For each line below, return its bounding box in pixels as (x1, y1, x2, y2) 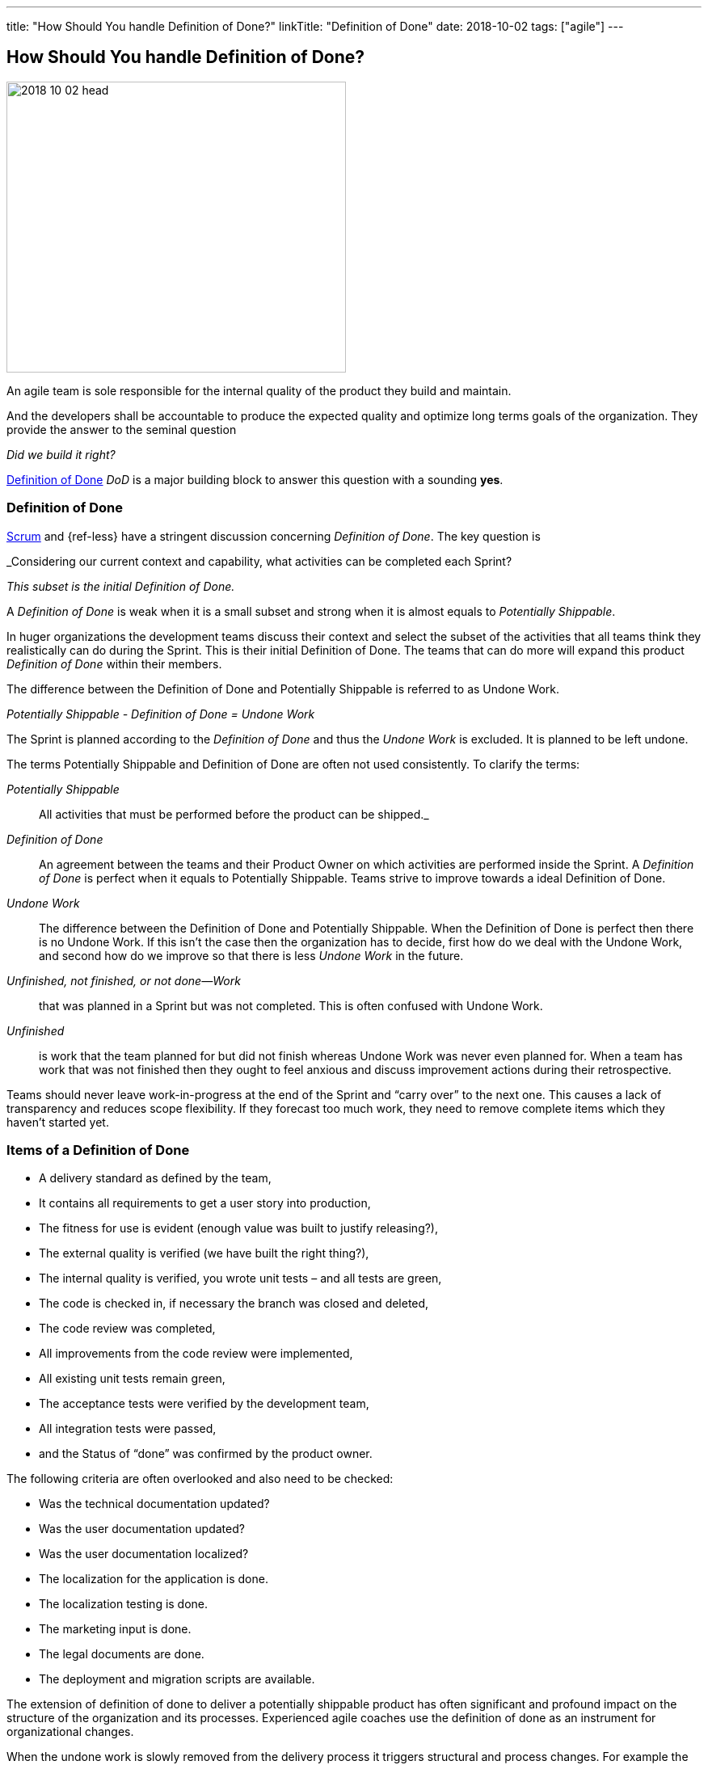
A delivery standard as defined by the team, (39, 1171, 272, 1186)
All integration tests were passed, (39, 1422, 217, 1436)
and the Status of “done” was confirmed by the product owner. (39, 1447, 373, 1461)
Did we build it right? (6, 447, 116, 461)
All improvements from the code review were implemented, (39, 1346, 353, 1361)
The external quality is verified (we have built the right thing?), (39, 1246, 369, 1261)
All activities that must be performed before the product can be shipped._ (39, 807, 429, 821)
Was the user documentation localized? (39, 1547, 249, 1561)
